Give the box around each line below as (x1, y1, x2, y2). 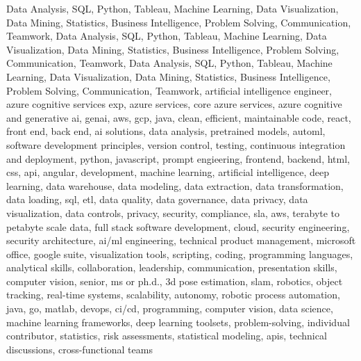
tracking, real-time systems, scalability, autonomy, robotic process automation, (6, 287, 340, 302)
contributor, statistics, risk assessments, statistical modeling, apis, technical (6, 328, 327, 343)
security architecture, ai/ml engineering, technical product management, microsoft (6, 233, 356, 248)
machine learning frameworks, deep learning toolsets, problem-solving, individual (6, 314, 350, 329)
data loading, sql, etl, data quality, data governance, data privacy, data (6, 192, 308, 207)
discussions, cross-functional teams (6, 342, 153, 356)
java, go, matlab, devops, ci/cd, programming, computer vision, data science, (6, 301, 333, 316)
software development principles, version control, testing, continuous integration (6, 137, 346, 152)
